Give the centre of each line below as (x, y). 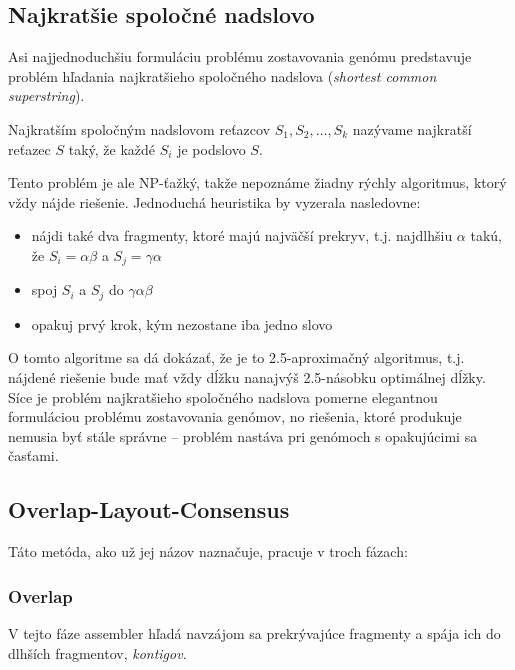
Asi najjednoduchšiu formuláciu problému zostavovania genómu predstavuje (240, 56)
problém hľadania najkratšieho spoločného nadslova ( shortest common (222, 75)
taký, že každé (112, 148)
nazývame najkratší (412, 128)
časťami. (33, 455)
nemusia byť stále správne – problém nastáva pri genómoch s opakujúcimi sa (243, 435)
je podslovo (211, 148)
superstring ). (46, 95)
